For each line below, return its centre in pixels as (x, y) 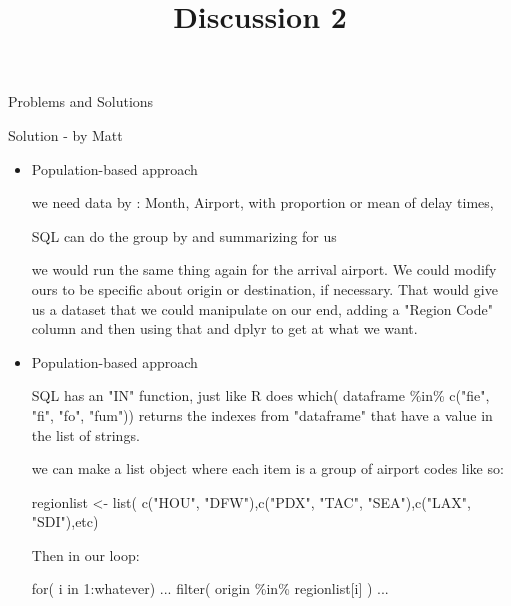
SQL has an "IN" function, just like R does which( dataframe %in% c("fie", (260, 395)
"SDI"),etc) (65, 521)
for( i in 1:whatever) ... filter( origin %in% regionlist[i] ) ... (210, 588)
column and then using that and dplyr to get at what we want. (224, 328)
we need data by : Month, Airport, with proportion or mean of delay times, (262, 202)
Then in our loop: (85, 554)
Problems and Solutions (81, 101)
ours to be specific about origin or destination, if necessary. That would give (264, 288)
